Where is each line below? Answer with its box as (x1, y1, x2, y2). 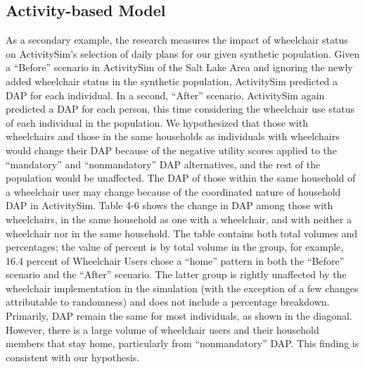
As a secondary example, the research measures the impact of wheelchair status (6, 32, 348, 47)
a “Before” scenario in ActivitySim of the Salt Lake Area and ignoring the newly (6, 60, 353, 75)
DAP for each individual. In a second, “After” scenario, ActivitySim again (6, 87, 325, 102)
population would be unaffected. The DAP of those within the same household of (6, 170, 356, 185)
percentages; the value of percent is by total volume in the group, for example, (6, 239, 344, 254)
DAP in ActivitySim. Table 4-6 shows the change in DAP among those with (6, 198, 333, 213)
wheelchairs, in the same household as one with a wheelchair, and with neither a (6, 211, 352, 226)
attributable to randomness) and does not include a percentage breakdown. (6, 294, 330, 309)
